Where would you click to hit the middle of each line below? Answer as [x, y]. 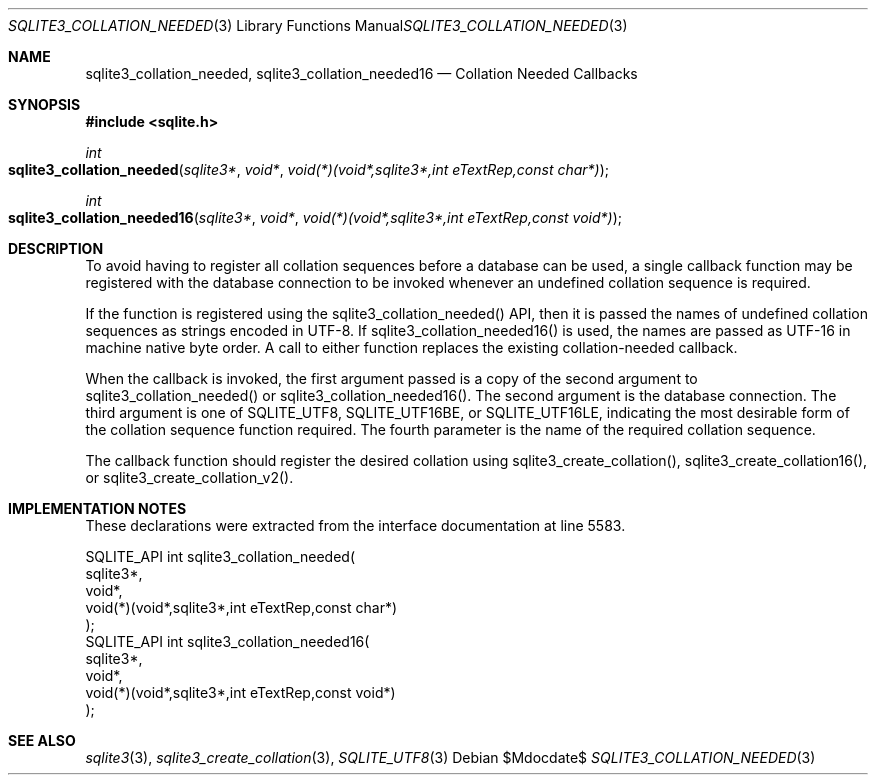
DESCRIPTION [56, 248]
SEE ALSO [42, 740]
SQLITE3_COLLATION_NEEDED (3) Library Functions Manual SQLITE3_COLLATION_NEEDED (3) [318, 25]
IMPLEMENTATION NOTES [97, 508]
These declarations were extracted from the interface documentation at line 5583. [355, 525]
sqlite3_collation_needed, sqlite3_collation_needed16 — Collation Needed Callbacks [361, 73]
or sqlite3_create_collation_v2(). [189, 477]
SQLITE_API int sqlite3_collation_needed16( [227, 641]
